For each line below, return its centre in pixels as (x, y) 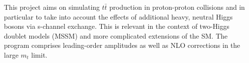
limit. (39, 54)
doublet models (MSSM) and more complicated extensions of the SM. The (116, 35)
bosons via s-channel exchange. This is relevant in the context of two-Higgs (117, 26)
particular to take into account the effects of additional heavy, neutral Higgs (118, 16)
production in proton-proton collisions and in (177, 7)
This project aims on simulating (52, 7)
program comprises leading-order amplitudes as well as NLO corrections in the (122, 45)
